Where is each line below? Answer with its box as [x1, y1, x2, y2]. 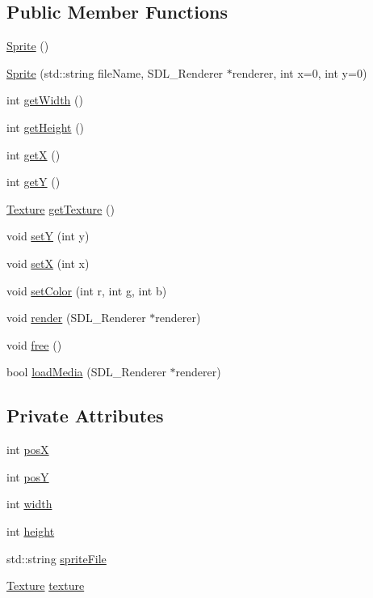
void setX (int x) [6, 254, 90, 271]
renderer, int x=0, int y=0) [232, 64, 367, 81]
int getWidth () [6, 91, 83, 108]
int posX [6, 441, 49, 458]
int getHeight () [6, 118, 85, 135]
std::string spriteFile [6, 549, 107, 566]
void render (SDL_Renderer [6, 309, 146, 326]
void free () [6, 336, 62, 353]
